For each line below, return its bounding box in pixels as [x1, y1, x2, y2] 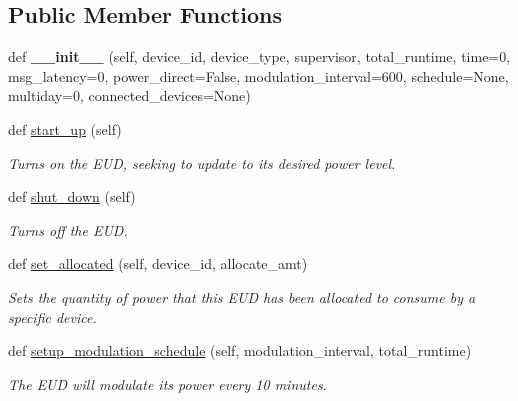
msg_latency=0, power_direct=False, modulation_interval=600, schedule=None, [8, 65, 509, 86]
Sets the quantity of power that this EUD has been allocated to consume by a [8, 286, 476, 307]
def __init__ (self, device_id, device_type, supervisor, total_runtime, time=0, [8, 46, 511, 67]
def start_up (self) [8, 118, 122, 139]
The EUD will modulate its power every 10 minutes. [8, 373, 327, 394]
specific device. [8, 306, 97, 327]
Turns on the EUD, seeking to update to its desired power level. [8, 152, 396, 173]
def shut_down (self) [8, 186, 136, 207]
